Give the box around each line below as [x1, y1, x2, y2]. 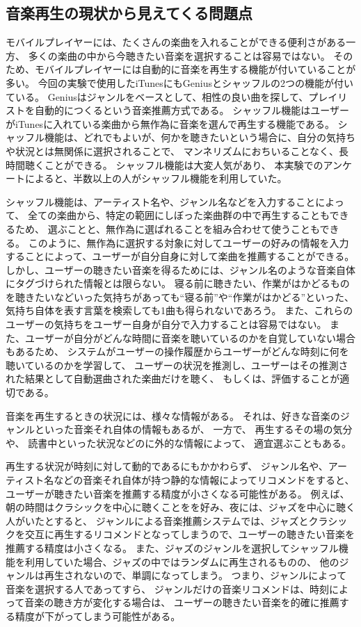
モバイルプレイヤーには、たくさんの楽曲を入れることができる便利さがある [6, 35, 346, 49]
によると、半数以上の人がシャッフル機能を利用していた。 [24, 171, 287, 186]
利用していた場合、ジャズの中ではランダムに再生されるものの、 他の [24, 554, 339, 569]
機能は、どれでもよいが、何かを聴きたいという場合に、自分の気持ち [44, 130, 355, 145]
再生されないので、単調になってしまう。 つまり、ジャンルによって [44, 568, 347, 583]
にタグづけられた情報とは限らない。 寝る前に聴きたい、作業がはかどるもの [6, 276, 350, 291]
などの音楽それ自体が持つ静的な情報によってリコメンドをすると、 [54, 473, 355, 487]
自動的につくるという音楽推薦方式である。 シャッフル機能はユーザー [34, 103, 349, 117]
